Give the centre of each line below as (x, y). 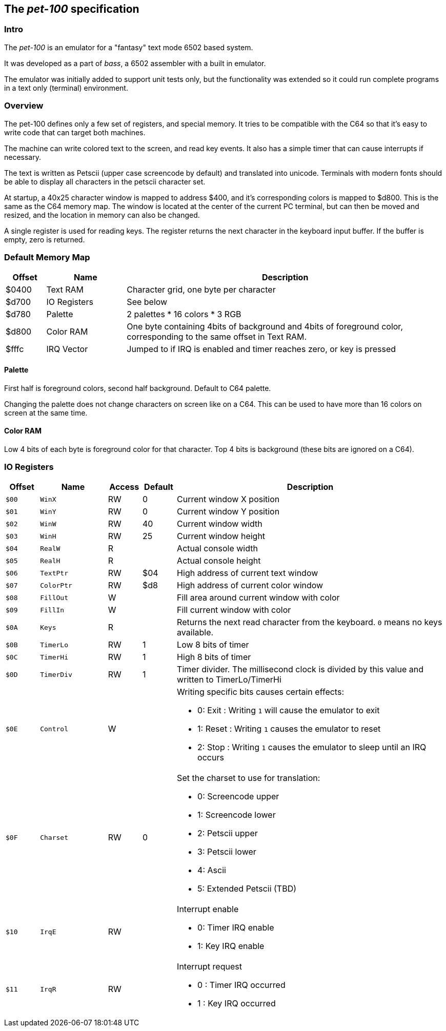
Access (124, 487)
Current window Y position (228, 512)
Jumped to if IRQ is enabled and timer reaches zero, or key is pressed (261, 349)
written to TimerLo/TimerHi (229, 680)
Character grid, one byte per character (201, 290)
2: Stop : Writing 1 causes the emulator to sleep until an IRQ (312, 747)
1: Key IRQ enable (231, 946)
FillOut (54, 597)
